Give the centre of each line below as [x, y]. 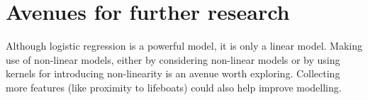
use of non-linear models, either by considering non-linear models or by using [173, 59]
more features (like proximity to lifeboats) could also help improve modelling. [174, 87]
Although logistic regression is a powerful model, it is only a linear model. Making [184, 46]
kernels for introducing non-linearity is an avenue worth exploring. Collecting [173, 73]
